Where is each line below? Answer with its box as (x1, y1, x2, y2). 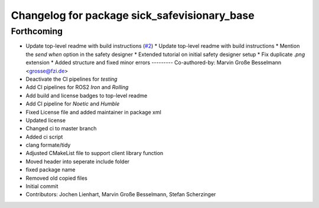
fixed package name (25, 166, 76, 173)
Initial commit (25, 183, 58, 190)
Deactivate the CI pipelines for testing (25, 75, 118, 82)
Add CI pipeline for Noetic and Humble (25, 100, 120, 107)
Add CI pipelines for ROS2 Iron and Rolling (25, 84, 129, 91)
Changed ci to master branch (25, 125, 97, 132)
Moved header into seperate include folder (25, 158, 130, 165)
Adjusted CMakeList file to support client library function (25, 150, 164, 157)
